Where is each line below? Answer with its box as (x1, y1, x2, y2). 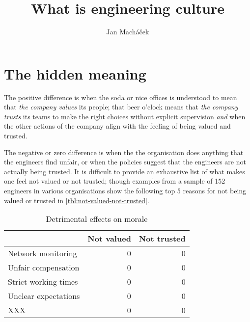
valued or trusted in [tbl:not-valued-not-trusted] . (4, 195, 149, 205)
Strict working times (8, 276, 78, 288)
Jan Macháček (106, 27, 149, 37)
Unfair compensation (8, 262, 80, 273)
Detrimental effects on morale (46, 213, 148, 225)
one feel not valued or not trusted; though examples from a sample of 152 (4, 176, 225, 186)
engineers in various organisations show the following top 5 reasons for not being (4, 186, 247, 195)
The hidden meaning (4, 63, 146, 83)
